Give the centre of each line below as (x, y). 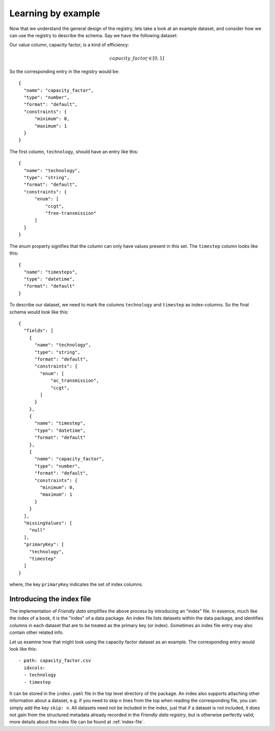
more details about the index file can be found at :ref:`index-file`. (77, 722)
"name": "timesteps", (51, 272)
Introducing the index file (50, 599)
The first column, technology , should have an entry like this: (74, 151)
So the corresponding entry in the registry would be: (64, 71)
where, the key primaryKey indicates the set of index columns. (76, 584)
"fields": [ (38, 331)
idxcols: (35, 668)
